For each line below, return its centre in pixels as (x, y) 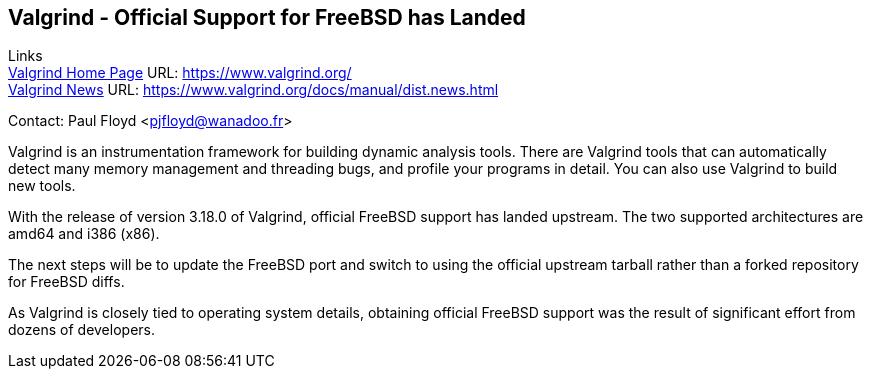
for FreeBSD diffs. (66, 282)
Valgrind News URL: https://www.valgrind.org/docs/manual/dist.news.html (253, 90)
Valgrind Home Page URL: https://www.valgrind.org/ (180, 73)
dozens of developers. (81, 330)
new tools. (42, 186)
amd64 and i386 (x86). (84, 234)
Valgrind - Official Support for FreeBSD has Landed (267, 17)
